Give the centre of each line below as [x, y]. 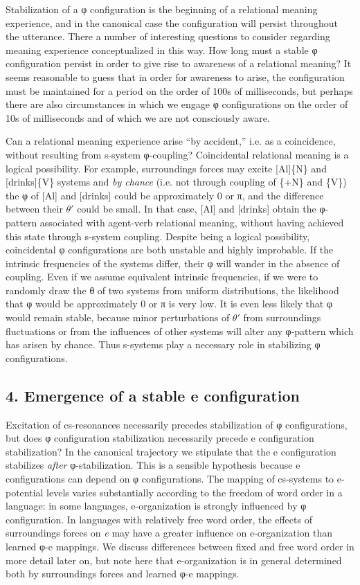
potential [25, 492]
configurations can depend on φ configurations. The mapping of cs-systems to [170, 479]
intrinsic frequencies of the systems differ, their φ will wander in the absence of [173, 263]
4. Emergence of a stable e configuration [153, 395]
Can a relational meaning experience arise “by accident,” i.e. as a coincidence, [171, 141]
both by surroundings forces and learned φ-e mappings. [123, 574]
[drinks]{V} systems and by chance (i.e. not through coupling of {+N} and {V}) [176, 182]
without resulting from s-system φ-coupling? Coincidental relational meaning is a [177, 154]
